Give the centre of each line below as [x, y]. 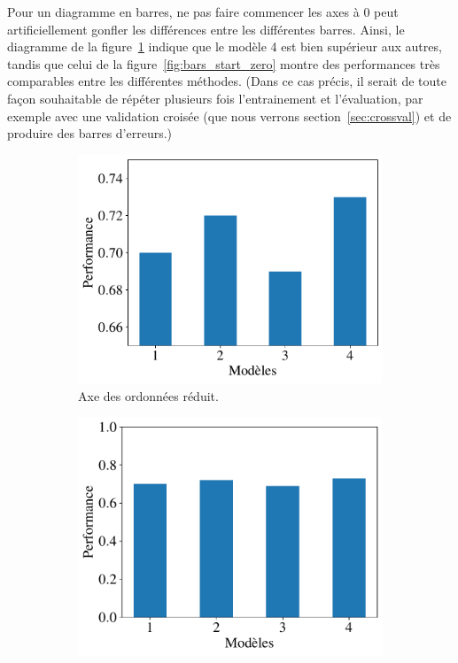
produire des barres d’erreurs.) [90, 133]
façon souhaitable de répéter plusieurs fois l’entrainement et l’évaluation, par [215, 98]
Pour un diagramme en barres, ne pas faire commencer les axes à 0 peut [203, 12]
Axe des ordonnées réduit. [148, 395]
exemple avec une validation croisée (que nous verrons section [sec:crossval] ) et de [229, 116]
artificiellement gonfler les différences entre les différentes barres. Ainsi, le [206, 29]
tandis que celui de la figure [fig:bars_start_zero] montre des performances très [224, 63]
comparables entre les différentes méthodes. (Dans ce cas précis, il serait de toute [227, 81]
